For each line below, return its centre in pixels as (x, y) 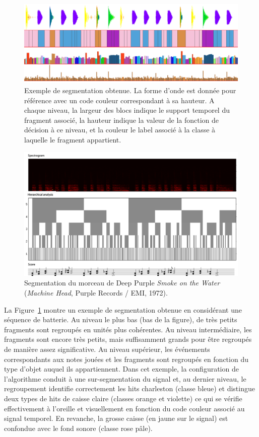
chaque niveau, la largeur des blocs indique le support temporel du (127, 110)
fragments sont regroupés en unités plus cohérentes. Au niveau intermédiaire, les (128, 329)
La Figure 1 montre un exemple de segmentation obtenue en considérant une (123, 309)
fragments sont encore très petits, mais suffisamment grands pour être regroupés (128, 339)
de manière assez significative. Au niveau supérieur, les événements (107, 349)
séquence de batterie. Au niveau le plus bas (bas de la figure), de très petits (121, 319)
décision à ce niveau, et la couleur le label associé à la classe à (120, 130)
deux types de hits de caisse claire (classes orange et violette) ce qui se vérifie (123, 398)
